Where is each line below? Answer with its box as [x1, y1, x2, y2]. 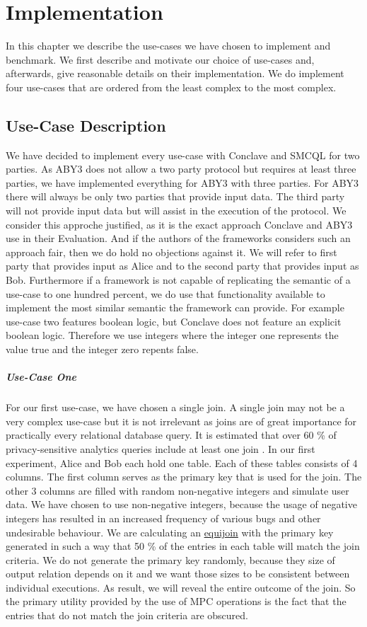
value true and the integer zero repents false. [6, 342, 199, 357]
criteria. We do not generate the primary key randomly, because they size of [6, 552, 335, 567]
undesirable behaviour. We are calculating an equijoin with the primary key [6, 524, 334, 539]
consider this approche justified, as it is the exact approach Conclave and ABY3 [6, 217, 353, 231]
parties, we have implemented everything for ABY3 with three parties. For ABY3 [6, 175, 359, 190]
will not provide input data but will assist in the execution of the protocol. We [6, 203, 346, 218]
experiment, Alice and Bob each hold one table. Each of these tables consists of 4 [6, 455, 358, 470]
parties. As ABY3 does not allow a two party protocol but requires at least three [6, 161, 356, 176]
